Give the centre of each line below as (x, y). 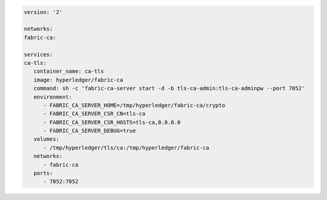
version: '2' (43, 12)
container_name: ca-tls (69, 72)
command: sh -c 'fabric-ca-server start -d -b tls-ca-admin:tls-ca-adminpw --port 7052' (169, 88)
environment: (53, 97)
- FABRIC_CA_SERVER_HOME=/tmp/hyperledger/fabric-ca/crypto (134, 105)
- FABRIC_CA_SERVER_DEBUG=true (90, 131)
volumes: (47, 139)
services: (38, 54)
